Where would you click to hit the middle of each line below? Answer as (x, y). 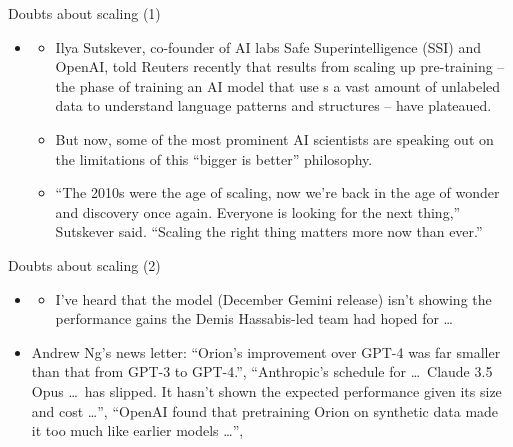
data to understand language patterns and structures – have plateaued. (273, 105)
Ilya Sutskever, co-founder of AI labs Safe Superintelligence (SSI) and (268, 46)
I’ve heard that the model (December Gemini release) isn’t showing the (273, 298)
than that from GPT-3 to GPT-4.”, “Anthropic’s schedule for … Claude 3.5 (262, 371)
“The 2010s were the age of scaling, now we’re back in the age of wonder (277, 192)
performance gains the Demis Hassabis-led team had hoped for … (254, 318)
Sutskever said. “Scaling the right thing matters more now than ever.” (269, 231)
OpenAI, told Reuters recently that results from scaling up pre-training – (280, 66)
